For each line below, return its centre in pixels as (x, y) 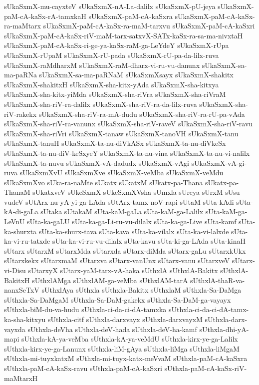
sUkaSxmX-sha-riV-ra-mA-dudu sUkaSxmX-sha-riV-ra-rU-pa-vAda (142, 114)
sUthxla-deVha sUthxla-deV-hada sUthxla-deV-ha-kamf (112, 329)
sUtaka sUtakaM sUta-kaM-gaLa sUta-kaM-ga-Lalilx (122, 211)
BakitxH (17, 280)
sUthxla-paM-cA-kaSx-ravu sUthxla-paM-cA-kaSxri (83, 368)
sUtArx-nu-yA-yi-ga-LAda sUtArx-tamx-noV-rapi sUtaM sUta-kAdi (130, 201)
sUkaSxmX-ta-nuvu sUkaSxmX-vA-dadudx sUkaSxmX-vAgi (97, 163)
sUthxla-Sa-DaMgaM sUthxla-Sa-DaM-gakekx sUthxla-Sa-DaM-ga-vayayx (118, 299)
